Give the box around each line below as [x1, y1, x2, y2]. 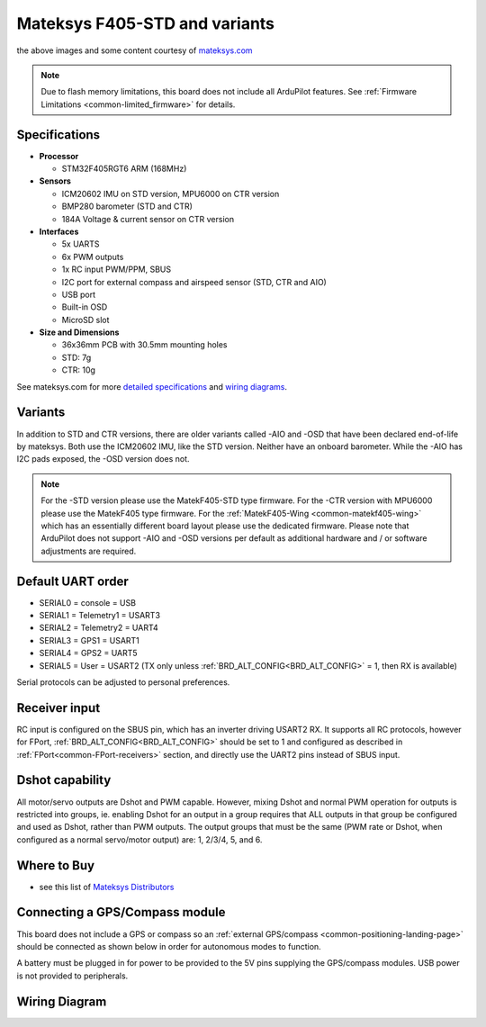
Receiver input [16, 700, 101, 716]
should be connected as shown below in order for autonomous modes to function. [16, 941, 321, 951]
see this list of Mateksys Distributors [39, 881, 175, 892]
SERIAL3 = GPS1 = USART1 [39, 635, 139, 645]
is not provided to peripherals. [16, 970, 129, 981]
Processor [39, 150, 79, 161]
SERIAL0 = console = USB [39, 597, 137, 608]
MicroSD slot [61, 314, 110, 325]
